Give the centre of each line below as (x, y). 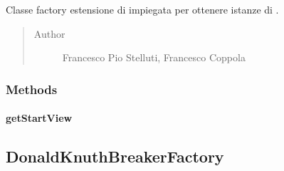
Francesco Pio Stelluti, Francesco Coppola (154, 57)
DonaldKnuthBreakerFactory (115, 156)
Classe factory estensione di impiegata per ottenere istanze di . (142, 9)
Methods (32, 89)
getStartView (39, 118)
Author (49, 33)
